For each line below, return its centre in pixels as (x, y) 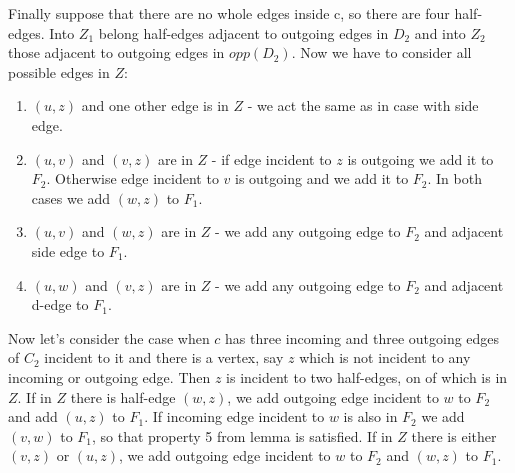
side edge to (68, 250)
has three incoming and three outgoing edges (362, 337)
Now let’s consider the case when (109, 337)
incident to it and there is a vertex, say (164, 357)
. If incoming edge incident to (234, 416)
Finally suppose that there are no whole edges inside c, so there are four (229, 13)
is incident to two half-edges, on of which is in (367, 376)
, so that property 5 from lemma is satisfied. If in (242, 435)
